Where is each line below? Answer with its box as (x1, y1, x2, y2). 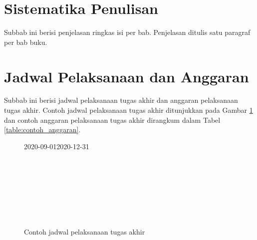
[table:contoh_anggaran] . (4, 124, 81, 135)
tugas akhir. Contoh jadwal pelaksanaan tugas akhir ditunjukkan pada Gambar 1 (4, 105, 253, 115)
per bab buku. (4, 36, 47, 47)
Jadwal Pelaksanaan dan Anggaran (4, 66, 249, 86)
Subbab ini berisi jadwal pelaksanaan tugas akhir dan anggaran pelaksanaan (4, 95, 238, 105)
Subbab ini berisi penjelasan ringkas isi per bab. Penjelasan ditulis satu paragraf (4, 27, 251, 37)
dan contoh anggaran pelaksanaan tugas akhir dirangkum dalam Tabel (4, 114, 221, 125)
